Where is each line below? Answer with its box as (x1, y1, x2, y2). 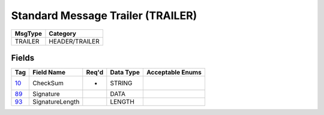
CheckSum (32, 79, 64, 88)
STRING (110, 79, 133, 88)
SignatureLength (32, 98, 80, 106)
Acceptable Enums (146, 69, 202, 77)
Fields (11, 52, 35, 63)
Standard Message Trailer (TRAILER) (11, 9, 197, 22)
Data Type (110, 69, 140, 77)
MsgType (14, 29, 42, 38)
